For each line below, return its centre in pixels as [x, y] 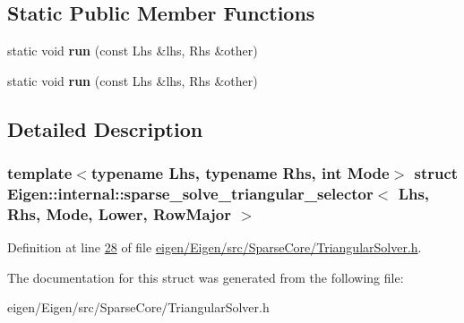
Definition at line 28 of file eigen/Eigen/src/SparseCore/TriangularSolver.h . [215, 247]
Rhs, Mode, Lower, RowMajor [120, 213]
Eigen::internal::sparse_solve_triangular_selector [190, 194]
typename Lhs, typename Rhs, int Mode [240, 173]
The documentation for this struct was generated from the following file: [206, 277]
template [40, 173]
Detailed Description [105, 128]
